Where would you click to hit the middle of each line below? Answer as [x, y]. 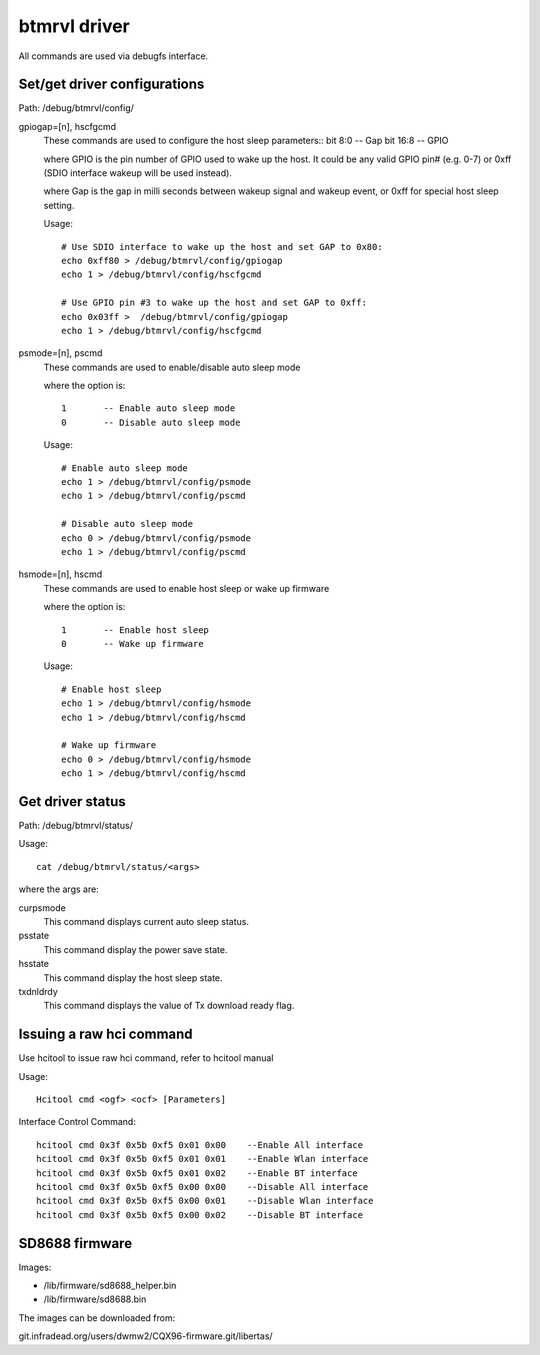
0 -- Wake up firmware [132, 643]
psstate [34, 936]
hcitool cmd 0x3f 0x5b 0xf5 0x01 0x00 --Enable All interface [200, 1144]
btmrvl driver [74, 26]
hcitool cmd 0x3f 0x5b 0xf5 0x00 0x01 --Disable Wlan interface [205, 1201]
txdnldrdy [38, 991]
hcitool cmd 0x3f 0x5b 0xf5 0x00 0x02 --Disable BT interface [200, 1214]
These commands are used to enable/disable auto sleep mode [172, 367]
